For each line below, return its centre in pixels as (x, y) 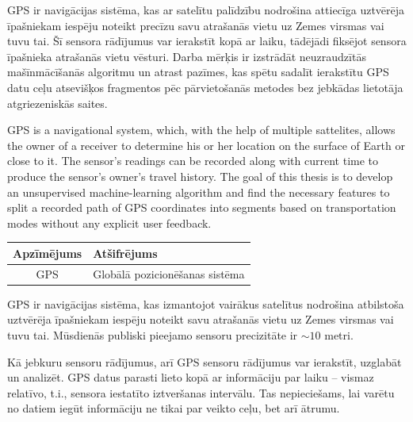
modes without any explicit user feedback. (109, 223)
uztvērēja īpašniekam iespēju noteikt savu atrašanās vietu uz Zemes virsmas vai (201, 319)
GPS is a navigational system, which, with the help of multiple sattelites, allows (201, 130)
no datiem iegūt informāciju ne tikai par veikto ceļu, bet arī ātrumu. (174, 408)
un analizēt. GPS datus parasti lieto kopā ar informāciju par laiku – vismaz (191, 377)
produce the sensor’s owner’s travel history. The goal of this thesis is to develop (200, 176)
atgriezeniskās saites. (57, 103)
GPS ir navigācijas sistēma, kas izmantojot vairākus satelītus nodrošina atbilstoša (206, 303)
